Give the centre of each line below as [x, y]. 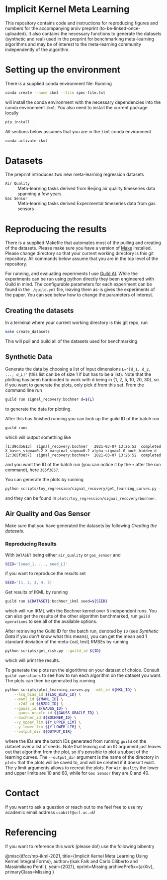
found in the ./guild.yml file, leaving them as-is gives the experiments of [80, 290]
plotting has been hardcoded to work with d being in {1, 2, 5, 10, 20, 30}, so [82, 379]
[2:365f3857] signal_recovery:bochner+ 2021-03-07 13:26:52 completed [83, 455]
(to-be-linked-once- [120, 28]
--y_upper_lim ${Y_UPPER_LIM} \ [47, 722]
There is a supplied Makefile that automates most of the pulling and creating [83, 243]
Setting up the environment [63, 70]
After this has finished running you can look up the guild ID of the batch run [82, 418]
